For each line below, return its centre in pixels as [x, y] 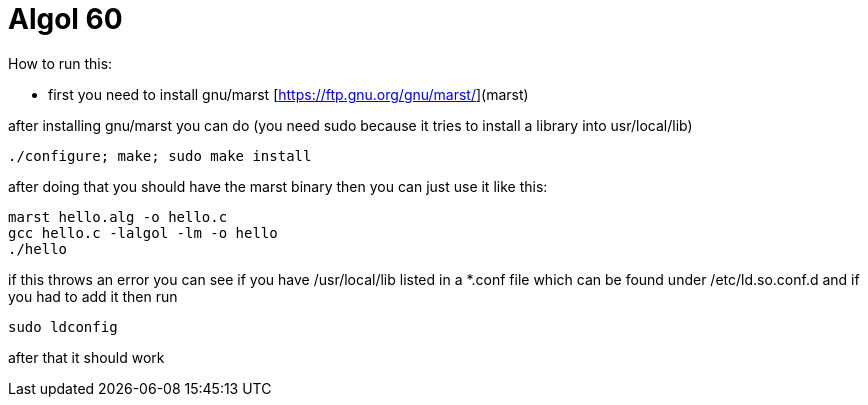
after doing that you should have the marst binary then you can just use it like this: [278, 186]
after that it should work [86, 357]
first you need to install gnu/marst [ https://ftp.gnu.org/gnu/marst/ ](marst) [288, 94]
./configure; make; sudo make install [160, 155]
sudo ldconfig [63, 326]
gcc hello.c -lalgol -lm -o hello [143, 232]
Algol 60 [65, 19]
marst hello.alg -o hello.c [118, 216]
